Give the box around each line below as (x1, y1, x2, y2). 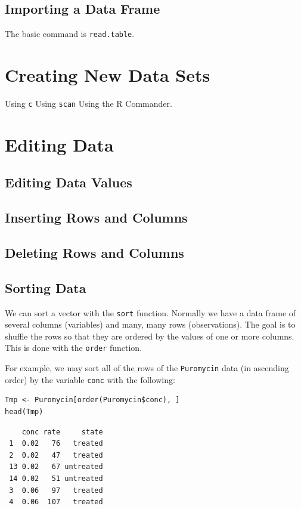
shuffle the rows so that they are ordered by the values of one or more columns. (5, 329, 294, 342)
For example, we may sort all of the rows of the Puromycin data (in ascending (5, 362, 289, 374)
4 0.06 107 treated (9, 498, 103, 507)
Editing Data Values (5, 173, 132, 192)
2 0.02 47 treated (9, 451, 103, 459)
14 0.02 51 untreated (9, 474, 103, 483)
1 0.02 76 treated (9, 439, 103, 448)
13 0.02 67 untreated (9, 462, 103, 471)
